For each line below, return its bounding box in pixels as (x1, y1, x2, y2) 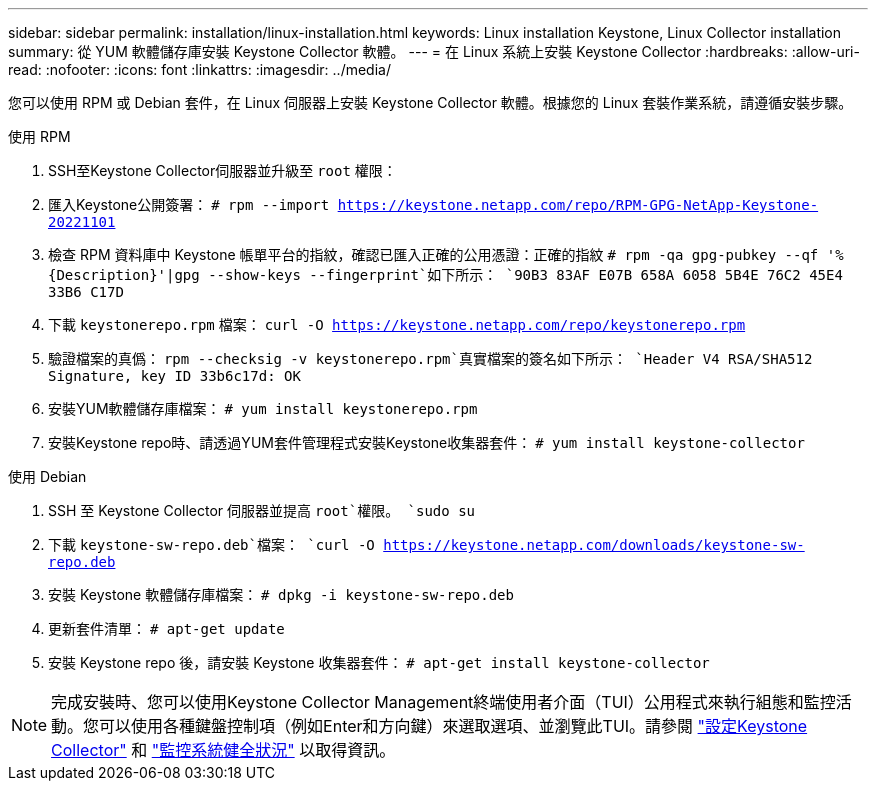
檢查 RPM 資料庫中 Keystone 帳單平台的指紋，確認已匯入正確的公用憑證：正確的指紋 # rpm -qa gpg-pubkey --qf (48, 246, 819, 263)
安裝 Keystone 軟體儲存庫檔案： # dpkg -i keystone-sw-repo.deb (48, 586, 514, 603)
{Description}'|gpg (48, 267, 200, 283)
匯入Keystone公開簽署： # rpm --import (48, 196, 330, 213)
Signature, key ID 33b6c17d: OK (48, 368, 301, 384)
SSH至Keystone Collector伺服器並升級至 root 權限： (48, 162, 397, 179)
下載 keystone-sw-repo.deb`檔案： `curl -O (48, 536, 375, 553)
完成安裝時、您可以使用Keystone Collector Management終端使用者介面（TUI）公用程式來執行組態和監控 (51, 692, 836, 712)
